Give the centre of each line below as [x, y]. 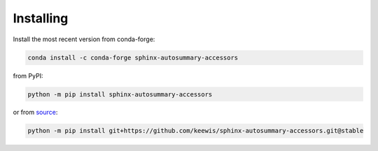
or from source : [35, 113]
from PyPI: [28, 75]
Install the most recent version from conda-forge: [84, 39]
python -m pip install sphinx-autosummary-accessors [120, 94]
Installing [41, 18]
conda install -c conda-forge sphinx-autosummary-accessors [133, 57]
